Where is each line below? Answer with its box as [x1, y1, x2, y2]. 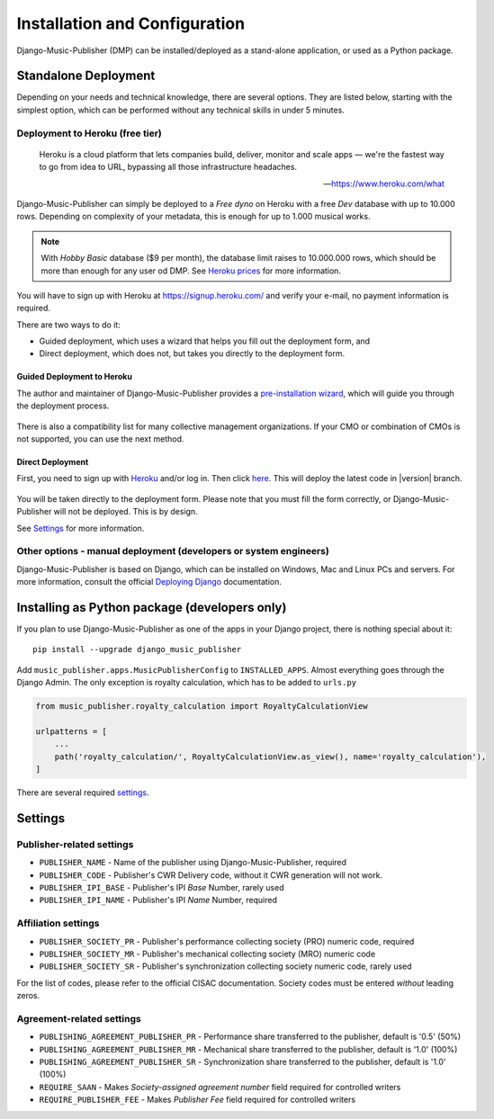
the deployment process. [16, 400, 110, 411]
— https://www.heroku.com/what [323, 178, 445, 189]
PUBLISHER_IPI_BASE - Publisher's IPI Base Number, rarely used [39, 882, 284, 893]
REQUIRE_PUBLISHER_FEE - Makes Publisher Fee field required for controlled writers [39, 1094, 355, 1106]
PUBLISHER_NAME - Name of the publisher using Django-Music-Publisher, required [39, 857, 346, 868]
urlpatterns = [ [35, 726, 108, 737]
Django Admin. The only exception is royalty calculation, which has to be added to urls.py [16, 677, 357, 688]
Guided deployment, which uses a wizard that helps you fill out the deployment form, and [39, 336, 371, 346]
